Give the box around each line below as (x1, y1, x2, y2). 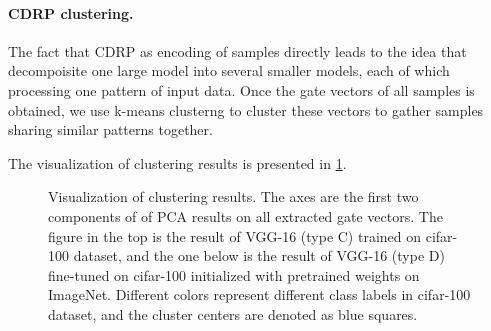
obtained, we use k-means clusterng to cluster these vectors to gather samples (8, 99, 484, 120)
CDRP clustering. (8, 2, 134, 23)
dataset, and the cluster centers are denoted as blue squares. (48, 303, 418, 324)
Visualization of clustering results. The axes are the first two (48, 186, 419, 207)
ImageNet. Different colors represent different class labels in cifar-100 (48, 284, 471, 305)
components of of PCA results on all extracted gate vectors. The (48, 205, 443, 226)
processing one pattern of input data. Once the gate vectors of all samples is (8, 79, 475, 100)
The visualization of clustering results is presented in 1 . (8, 152, 347, 173)
